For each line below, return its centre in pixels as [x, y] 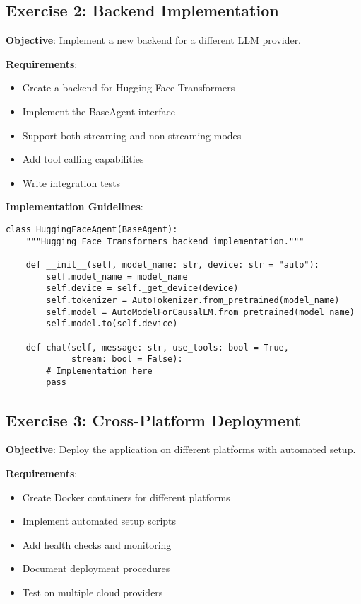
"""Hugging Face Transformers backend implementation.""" [165, 241]
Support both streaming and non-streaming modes [132, 135]
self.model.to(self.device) [112, 324]
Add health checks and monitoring [97, 544]
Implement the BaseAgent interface [99, 111]
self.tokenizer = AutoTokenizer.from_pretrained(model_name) [193, 300]
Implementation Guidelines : [75, 206]
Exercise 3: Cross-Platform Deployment [154, 420]
